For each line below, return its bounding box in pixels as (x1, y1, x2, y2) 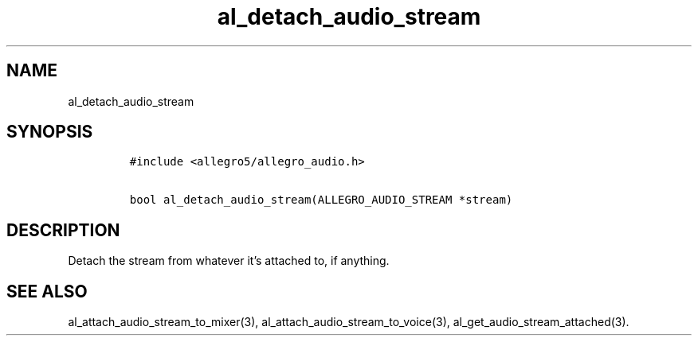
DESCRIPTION (6, 220, 120, 240)
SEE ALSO (6, 281, 88, 301)
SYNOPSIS (6, 122, 93, 142)
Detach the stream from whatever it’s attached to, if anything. (68, 254, 390, 268)
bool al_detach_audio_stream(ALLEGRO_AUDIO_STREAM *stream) (129, 193, 513, 207)
